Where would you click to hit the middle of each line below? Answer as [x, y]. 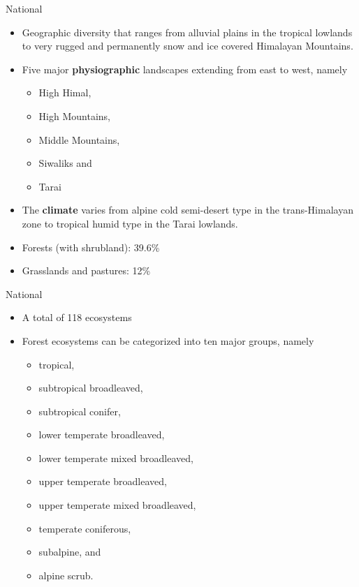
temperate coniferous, [85, 528]
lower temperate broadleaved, [102, 434]
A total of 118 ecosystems [77, 317]
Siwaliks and [65, 163]
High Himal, [65, 92]
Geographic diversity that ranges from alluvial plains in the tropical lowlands [187, 32]
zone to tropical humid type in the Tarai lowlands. [130, 223]
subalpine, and [70, 552]
